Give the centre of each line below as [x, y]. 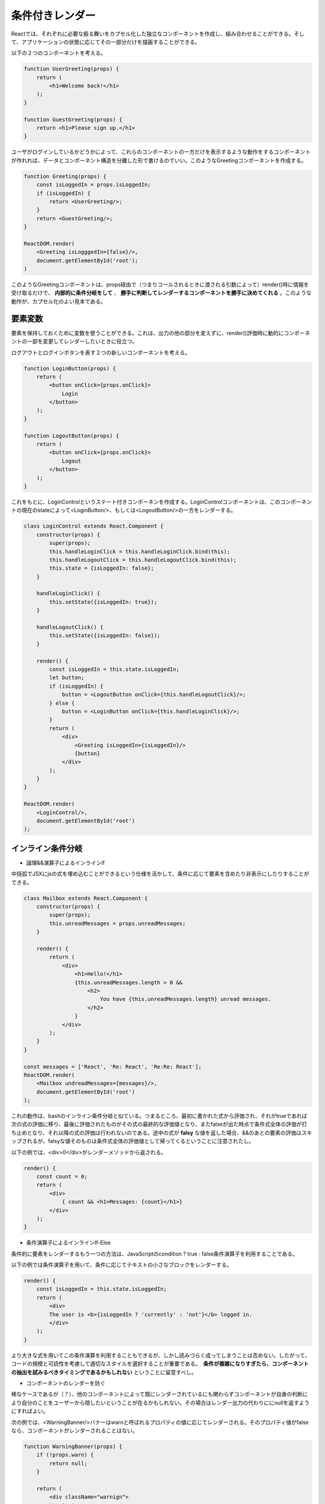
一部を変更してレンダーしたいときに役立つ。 [82, 341]
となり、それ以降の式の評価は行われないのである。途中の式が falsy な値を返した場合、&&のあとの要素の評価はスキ [169, 1133]
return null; [68, 1463]
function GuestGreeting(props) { [73, 119]
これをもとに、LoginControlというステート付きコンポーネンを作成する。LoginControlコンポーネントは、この [146, 502]
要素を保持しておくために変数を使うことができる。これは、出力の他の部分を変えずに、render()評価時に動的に [147, 333]
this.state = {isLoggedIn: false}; [102, 568]
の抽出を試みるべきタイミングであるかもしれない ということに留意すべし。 [104, 1372]
